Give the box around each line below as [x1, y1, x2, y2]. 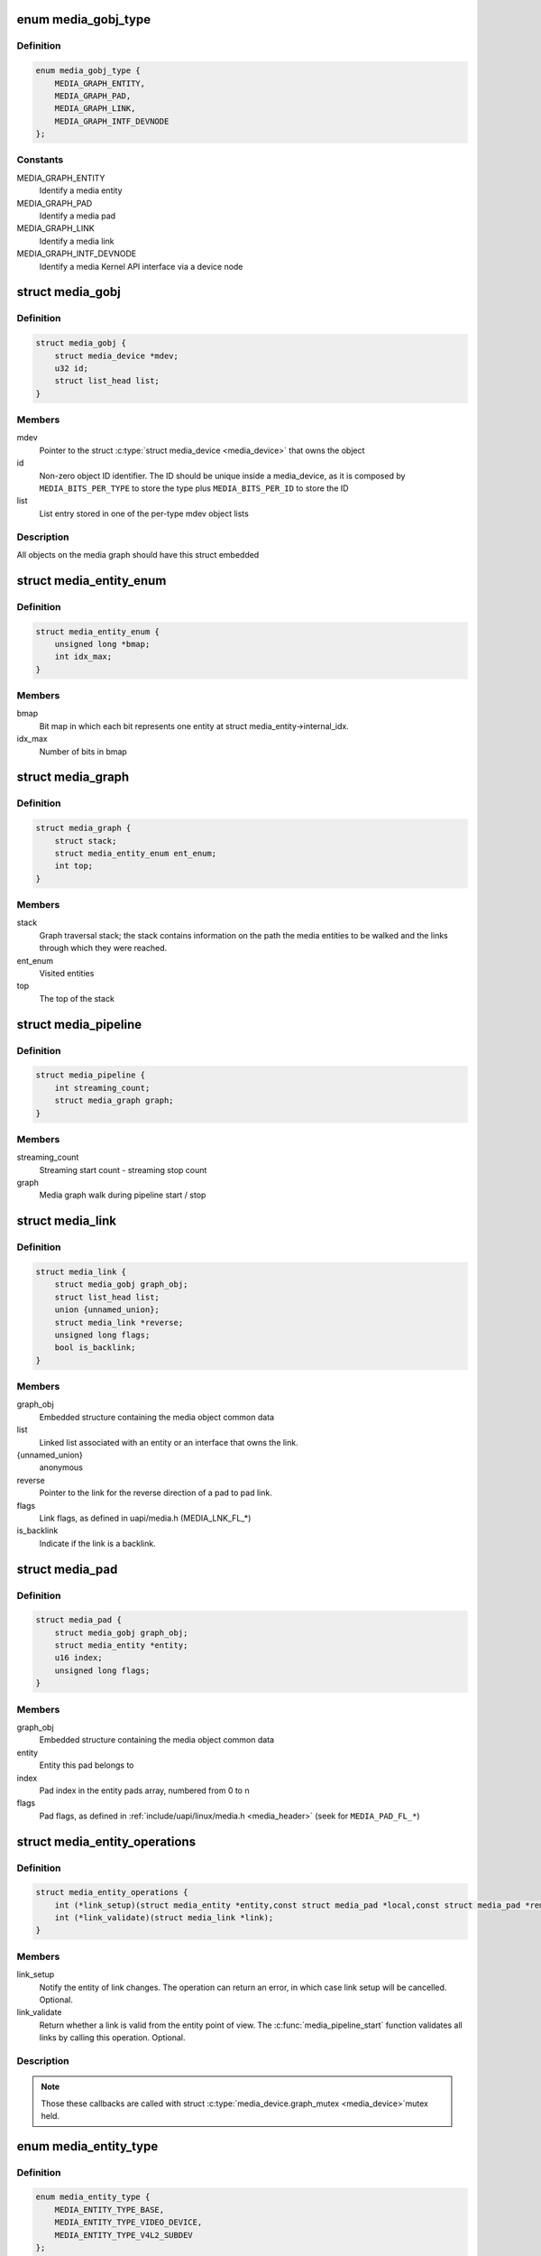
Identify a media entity [39, 185, 123, 196]
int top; [54, 861, 94, 871]
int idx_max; [54, 652, 113, 662]
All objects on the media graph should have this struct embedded [16, 549, 260, 559]
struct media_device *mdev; [54, 350, 179, 361]
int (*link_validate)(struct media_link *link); [54, 1913, 274, 1923]
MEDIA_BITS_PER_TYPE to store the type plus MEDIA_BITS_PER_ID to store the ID [39, 483, 349, 494]
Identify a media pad [39, 210, 116, 221]
